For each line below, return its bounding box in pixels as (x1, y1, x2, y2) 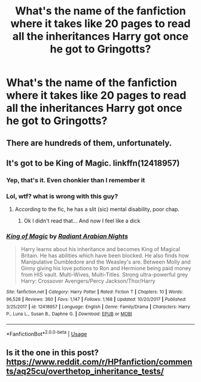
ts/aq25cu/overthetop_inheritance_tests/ (6, 366, 165, 377)
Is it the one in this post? (6, 348, 99, 358)
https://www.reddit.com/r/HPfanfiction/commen (6, 357, 193, 367)
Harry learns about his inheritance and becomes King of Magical (20, 246, 181, 253)
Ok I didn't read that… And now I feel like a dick (23, 217, 141, 225)
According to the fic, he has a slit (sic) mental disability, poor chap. (14, 206, 179, 213)
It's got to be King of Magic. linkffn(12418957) (6, 158, 180, 168)
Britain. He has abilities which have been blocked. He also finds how (20, 252, 190, 259)
